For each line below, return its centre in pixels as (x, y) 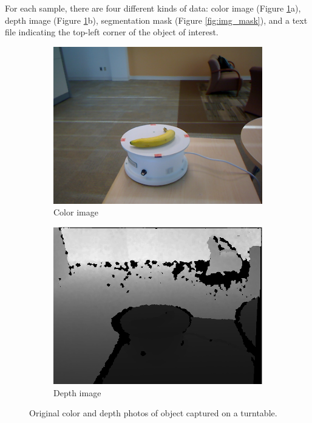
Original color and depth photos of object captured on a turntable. (153, 413)
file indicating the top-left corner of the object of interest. (112, 32)
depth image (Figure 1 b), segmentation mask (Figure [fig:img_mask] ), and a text (156, 20)
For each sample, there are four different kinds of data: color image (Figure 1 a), (153, 8)
